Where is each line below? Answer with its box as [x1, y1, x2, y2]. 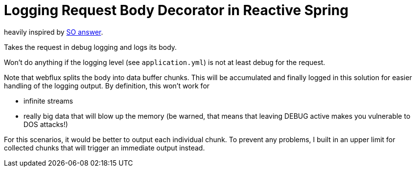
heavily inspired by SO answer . [4, 27, 103, 36]
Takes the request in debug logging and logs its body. [4, 43, 177, 51]
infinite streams [23, 96, 73, 105]
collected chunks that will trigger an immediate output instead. [4, 143, 205, 152]
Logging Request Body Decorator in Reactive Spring [4, 2, 348, 19]
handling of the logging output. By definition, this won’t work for [4, 81, 210, 90]
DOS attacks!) [23, 120, 68, 128]
